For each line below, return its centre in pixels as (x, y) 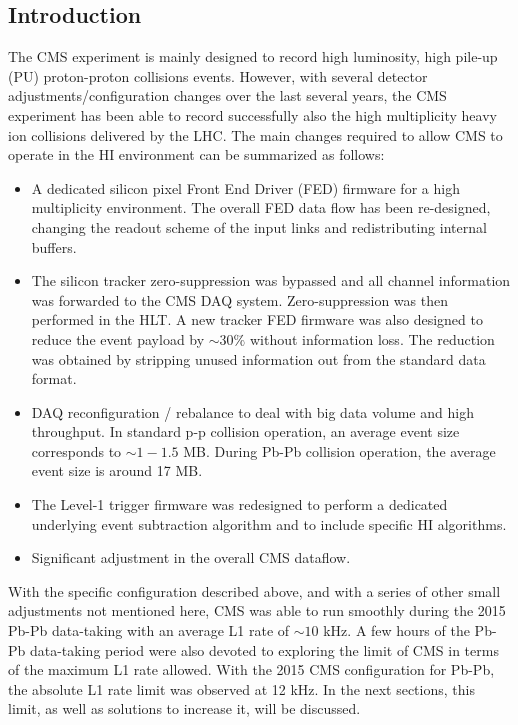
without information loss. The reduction (372, 338)
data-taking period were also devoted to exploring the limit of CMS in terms (264, 649)
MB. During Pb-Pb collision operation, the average (339, 450)
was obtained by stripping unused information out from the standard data (258, 358)
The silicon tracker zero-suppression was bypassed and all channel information (271, 280)
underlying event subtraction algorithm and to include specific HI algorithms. (269, 523)
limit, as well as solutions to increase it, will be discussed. (184, 708)
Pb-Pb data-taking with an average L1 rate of (149, 630)
